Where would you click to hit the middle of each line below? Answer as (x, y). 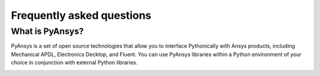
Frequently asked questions (81, 15)
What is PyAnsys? (47, 31)
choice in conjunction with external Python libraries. (74, 62)
